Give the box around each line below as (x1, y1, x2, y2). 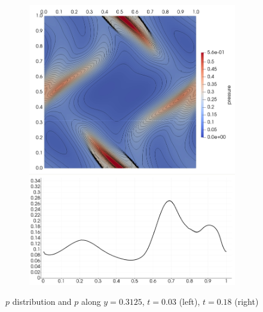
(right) (234, 295, 259, 308)
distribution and (12, 295, 72, 308)
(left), (179, 295, 200, 308)
